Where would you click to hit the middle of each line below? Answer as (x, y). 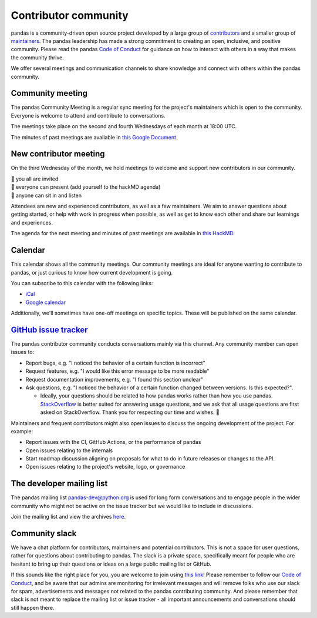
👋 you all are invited (35, 179)
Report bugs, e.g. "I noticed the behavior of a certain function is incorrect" (115, 363)
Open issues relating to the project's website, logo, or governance (105, 467)
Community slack (44, 533)
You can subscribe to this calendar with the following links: (82, 283)
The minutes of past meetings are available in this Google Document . (94, 137)
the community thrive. (37, 57)
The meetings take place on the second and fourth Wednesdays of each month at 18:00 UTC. (124, 126)
